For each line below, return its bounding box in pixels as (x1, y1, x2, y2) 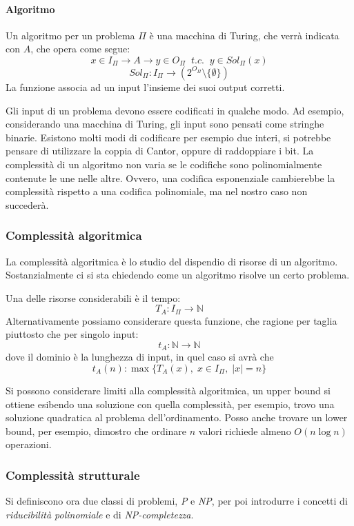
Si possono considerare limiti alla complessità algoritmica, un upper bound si (6, 383, 331, 398)
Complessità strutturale (6, 466, 140, 483)
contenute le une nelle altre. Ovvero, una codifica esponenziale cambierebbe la (6, 170, 335, 185)
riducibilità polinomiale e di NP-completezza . (6, 507, 194, 521)
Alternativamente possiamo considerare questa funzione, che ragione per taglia (6, 313, 337, 327)
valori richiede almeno (198, 423, 291, 438)
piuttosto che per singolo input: (6, 327, 139, 341)
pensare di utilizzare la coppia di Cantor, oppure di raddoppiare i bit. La (6, 143, 314, 158)
